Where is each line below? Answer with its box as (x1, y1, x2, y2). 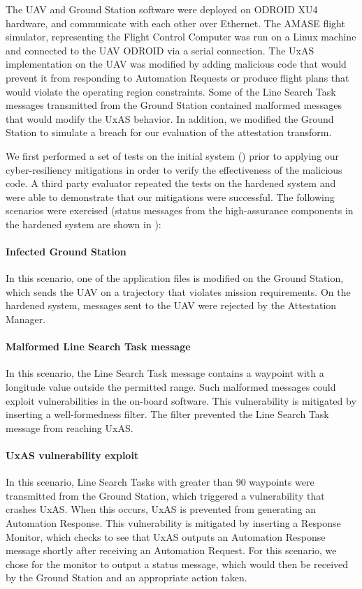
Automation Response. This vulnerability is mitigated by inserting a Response (6, 516, 341, 530)
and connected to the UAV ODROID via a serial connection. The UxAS (6, 43, 314, 57)
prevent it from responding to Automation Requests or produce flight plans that (6, 70, 349, 84)
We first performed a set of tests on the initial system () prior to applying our (6, 148, 340, 163)
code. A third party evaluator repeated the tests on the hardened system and (6, 176, 336, 191)
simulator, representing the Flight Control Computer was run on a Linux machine (6, 29, 356, 44)
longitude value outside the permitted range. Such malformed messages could (6, 380, 336, 394)
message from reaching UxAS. (6, 420, 133, 435)
